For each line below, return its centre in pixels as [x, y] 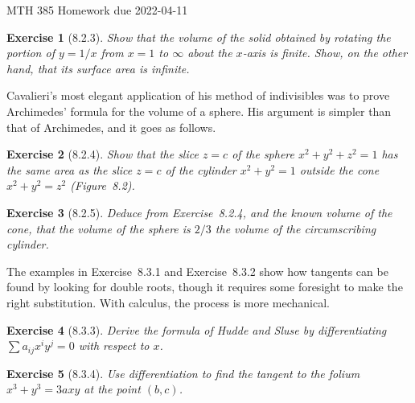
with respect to [114, 345]
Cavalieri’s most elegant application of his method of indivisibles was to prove [198, 95]
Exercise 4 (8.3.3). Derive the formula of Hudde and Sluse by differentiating [197, 329]
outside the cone [339, 169]
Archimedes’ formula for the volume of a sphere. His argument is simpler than [199, 111]
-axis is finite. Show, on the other [325, 53]
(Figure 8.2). [103, 185]
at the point [112, 389]
